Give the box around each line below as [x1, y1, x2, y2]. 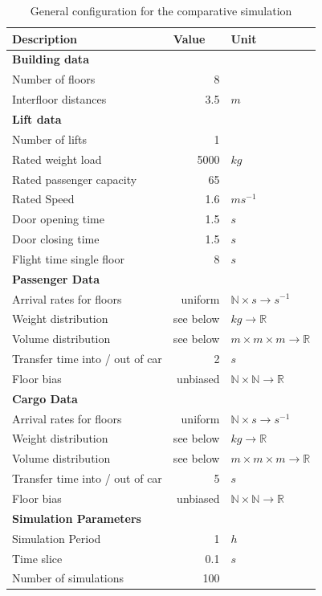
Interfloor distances [12, 91, 107, 108]
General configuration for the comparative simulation [30, 2, 292, 18]
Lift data [12, 110, 62, 127]
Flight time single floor [12, 250, 124, 267]
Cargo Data [12, 390, 78, 406]
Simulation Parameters [12, 509, 141, 526]
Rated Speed [12, 190, 75, 207]
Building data [12, 51, 89, 67]
